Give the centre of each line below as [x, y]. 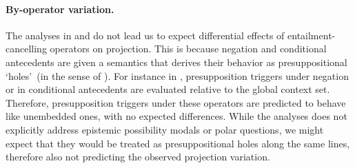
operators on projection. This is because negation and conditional [188, 49]
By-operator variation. [60, 9]
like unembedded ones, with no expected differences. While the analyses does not [176, 116]
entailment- [312, 35]
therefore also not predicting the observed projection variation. [138, 157]
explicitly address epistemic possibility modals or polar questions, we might [165, 129]
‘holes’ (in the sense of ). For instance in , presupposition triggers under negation [177, 75]
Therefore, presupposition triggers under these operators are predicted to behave [176, 102]
